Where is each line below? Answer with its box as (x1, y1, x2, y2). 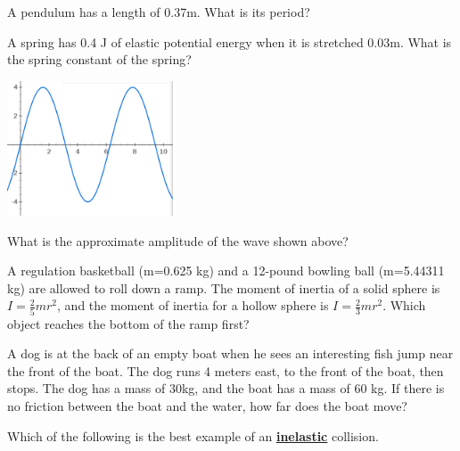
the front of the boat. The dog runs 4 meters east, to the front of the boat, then (7, 361, 444, 380)
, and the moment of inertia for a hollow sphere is (57, 296, 329, 315)
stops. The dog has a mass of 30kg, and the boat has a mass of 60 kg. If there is (7, 379, 445, 398)
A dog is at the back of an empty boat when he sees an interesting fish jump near (7, 344, 454, 363)
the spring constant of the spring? (7, 50, 192, 69)
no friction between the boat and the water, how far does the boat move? (7, 397, 407, 415)
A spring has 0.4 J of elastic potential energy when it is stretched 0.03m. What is (7, 32, 452, 51)
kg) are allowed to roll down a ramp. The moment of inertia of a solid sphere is (7, 278, 440, 297)
